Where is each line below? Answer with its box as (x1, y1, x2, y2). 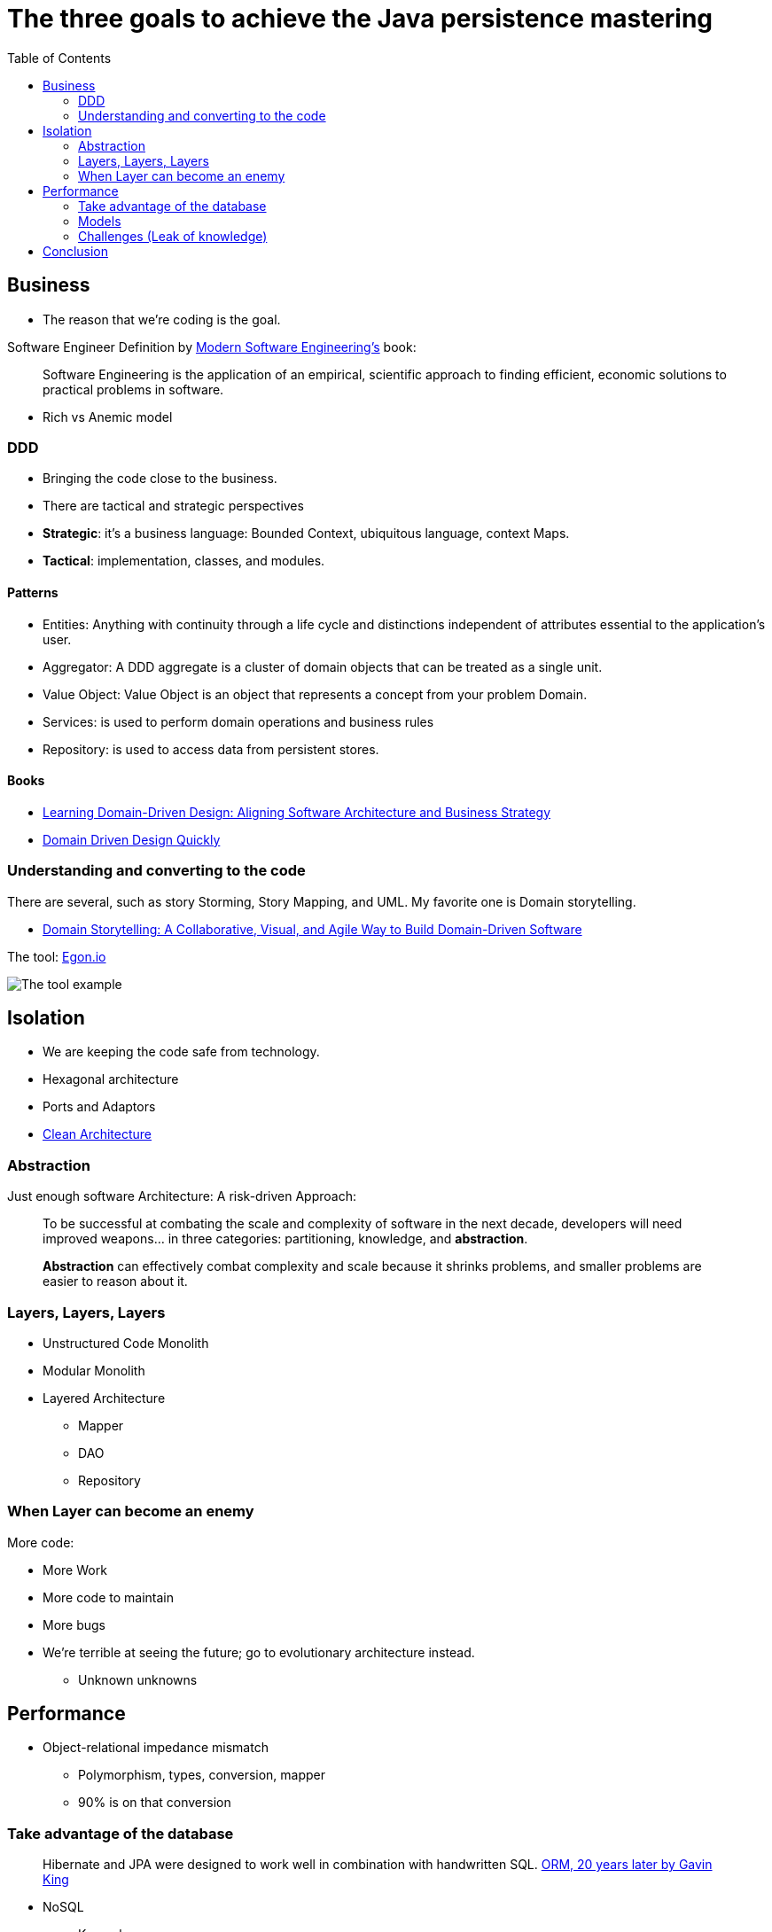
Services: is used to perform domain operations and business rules (43, 713, 434, 729)
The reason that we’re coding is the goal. (43, 311, 281, 327)
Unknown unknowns (78, 1671, 198, 1687)
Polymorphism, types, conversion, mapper (78, 1767, 326, 1783)
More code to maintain (43, 1589, 174, 1605)
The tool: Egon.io (7, 948, 106, 964)
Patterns (7, 584, 58, 600)
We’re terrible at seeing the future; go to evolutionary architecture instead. (43, 1644, 475, 1660)
